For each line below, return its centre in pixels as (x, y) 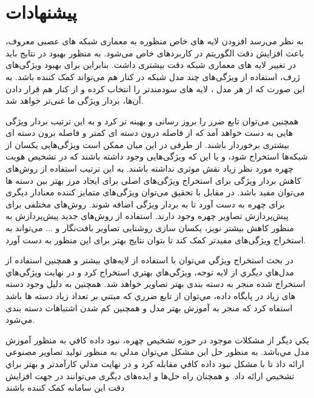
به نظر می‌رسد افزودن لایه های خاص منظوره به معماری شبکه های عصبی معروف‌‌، (155, 41)
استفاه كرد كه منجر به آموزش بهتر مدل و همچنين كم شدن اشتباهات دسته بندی (149, 307)
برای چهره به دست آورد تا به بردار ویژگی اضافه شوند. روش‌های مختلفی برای (145, 204)
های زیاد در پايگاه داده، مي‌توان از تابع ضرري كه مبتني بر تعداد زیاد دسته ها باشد (151, 295)
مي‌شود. (20, 319)
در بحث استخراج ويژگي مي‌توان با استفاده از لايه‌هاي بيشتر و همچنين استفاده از (149, 260)
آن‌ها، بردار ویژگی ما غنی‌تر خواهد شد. (75, 100)
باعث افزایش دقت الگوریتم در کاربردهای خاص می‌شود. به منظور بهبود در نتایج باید (155, 52)
